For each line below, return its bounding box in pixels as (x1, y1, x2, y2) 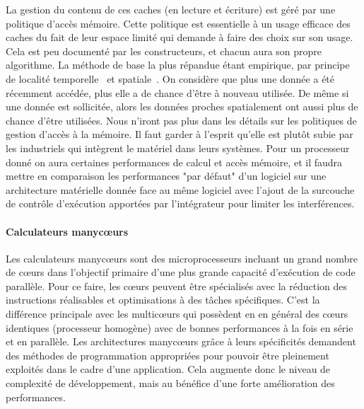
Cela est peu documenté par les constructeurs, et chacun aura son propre (6, 43, 322, 58)
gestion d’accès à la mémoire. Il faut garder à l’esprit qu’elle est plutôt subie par (6, 127, 353, 142)
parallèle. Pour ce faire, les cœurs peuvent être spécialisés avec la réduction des (6, 278, 348, 293)
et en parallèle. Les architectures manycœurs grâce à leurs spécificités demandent (6, 334, 356, 349)
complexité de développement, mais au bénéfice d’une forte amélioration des (6, 376, 335, 391)
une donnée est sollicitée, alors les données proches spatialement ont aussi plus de (6, 99, 358, 114)
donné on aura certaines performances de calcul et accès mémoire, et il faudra (6, 154, 343, 169)
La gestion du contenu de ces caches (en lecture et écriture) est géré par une (6, 2, 336, 16)
